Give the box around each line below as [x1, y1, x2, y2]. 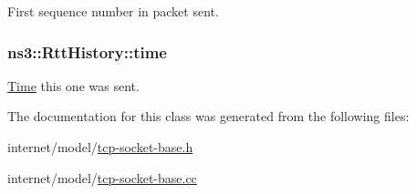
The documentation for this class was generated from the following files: [7, 107, 410, 126]
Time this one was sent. [7, 76, 140, 95]
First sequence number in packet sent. [7, 2, 219, 20]
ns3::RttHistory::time [7, 40, 167, 63]
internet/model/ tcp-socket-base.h [7, 138, 193, 156]
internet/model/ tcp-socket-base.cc [7, 168, 197, 187]
